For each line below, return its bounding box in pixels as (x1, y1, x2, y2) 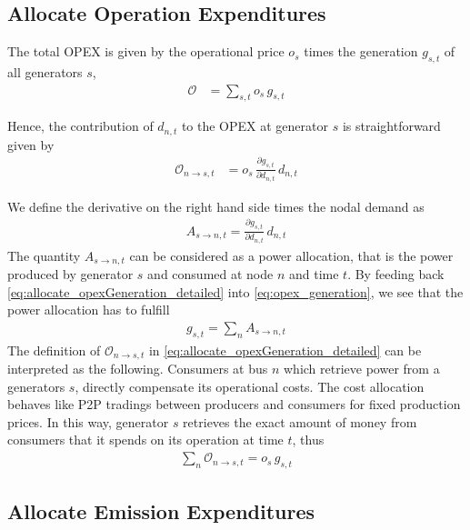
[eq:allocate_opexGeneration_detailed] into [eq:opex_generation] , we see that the (7, 282, 464, 301)
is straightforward (342, 116, 441, 135)
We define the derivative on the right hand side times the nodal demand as (7, 196, 425, 215)
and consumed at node (147, 265, 274, 284)
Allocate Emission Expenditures (7, 497, 315, 525)
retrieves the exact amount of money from (183, 412, 417, 431)
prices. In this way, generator (7, 412, 169, 431)
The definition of (7, 340, 101, 359)
